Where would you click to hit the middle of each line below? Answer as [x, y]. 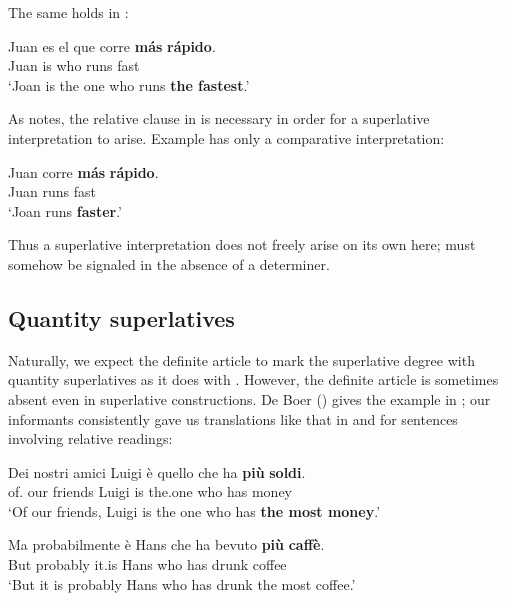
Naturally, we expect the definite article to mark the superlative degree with [241, 359]
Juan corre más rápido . [83, 171]
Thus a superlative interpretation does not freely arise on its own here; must [242, 244]
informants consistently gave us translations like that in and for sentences [233, 418]
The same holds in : [68, 12]
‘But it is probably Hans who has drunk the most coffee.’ [182, 583]
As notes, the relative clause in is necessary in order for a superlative [219, 118]
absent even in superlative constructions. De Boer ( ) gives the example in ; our [249, 398]
